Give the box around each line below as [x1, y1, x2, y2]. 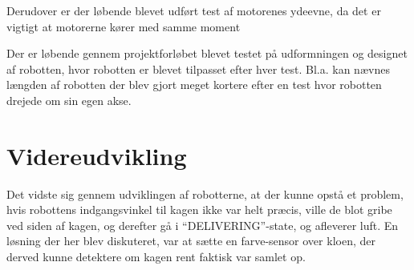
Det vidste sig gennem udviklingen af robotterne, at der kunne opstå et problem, [6, 185, 404, 202]
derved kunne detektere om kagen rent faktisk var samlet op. [6, 248, 306, 265]
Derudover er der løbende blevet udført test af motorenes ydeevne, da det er [6, 2, 381, 18]
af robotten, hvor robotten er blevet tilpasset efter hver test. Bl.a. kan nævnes [6, 60, 390, 77]
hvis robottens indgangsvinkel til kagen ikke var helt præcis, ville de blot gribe [6, 201, 392, 218]
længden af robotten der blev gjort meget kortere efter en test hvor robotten [6, 76, 382, 93]
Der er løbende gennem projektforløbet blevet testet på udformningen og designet [6, 45, 408, 62]
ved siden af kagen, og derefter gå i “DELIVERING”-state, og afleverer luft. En [6, 216, 399, 233]
